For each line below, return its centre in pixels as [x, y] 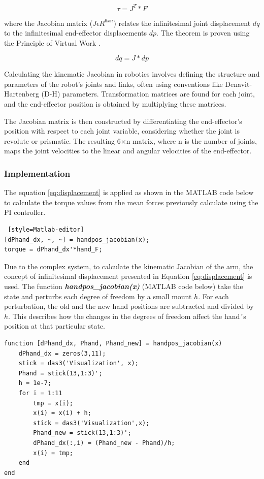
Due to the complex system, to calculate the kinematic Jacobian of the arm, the [129, 266]
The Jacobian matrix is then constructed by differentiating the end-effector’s [123, 121]
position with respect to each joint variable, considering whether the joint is [122, 131]
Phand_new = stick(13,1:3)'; [82, 433]
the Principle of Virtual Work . [52, 42]
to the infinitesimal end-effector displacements [76, 33]
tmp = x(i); [53, 403]
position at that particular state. [55, 326]
